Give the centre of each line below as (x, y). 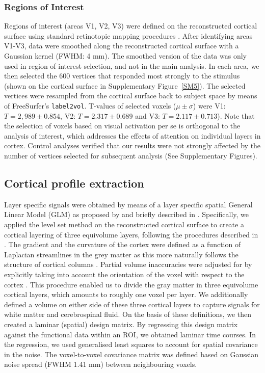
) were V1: (209, 105)
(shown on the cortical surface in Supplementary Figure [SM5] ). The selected (125, 85)
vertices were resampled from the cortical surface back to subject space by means (131, 96)
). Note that (236, 115)
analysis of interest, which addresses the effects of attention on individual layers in (132, 135)
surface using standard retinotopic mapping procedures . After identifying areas (128, 35)
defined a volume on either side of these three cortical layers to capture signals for (132, 304)
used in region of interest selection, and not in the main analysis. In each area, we (132, 65)
